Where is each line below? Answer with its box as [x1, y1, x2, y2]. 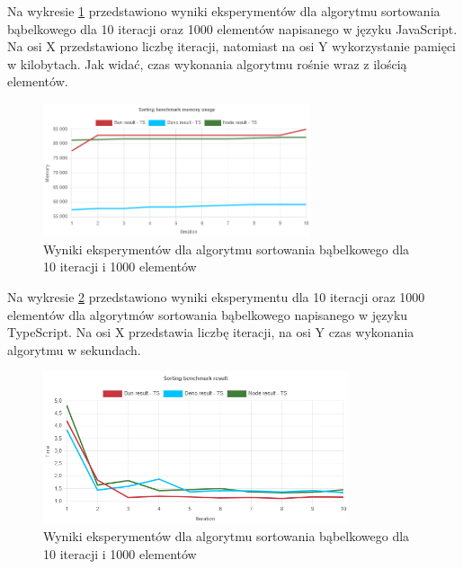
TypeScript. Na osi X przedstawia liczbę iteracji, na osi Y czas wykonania [7, 323, 414, 342]
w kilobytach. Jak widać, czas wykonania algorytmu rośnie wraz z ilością [7, 54, 407, 73]
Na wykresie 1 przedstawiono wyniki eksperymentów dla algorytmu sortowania [7, 2, 441, 20]
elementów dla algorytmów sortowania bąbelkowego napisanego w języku [7, 305, 408, 324]
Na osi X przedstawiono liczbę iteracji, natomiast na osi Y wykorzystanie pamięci [7, 37, 457, 56]
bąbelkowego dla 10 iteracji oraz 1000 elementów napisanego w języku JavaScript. [7, 19, 458, 38]
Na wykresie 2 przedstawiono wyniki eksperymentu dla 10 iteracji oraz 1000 [7, 287, 425, 306]
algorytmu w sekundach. [7, 340, 141, 359]
